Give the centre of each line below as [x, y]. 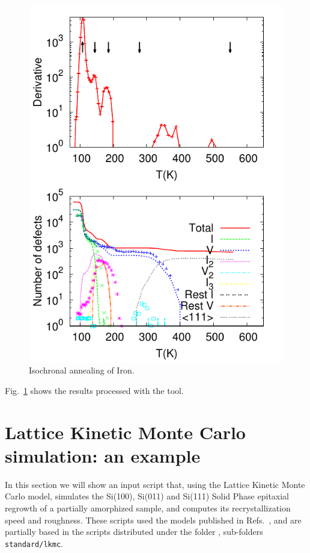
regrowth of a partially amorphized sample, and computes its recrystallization [148, 508]
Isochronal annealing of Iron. [82, 370]
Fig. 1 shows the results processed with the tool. [94, 390]
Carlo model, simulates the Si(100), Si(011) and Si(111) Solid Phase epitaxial [147, 496]
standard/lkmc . [34, 543]
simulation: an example [103, 455]
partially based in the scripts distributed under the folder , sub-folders [134, 532]
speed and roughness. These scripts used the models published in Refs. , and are [153, 520]
